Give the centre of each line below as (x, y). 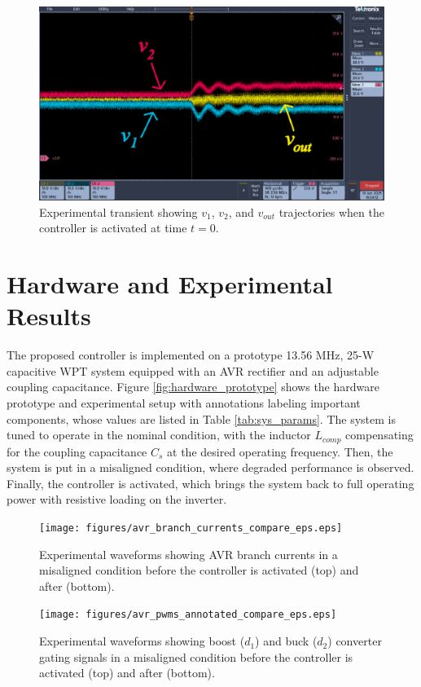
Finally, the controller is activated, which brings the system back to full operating (210, 483)
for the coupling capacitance (77, 451)
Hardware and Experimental (170, 284)
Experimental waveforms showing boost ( (142, 641)
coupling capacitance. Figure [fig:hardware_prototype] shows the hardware (193, 387)
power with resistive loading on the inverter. (117, 499)
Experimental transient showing (118, 211)
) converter (355, 641)
